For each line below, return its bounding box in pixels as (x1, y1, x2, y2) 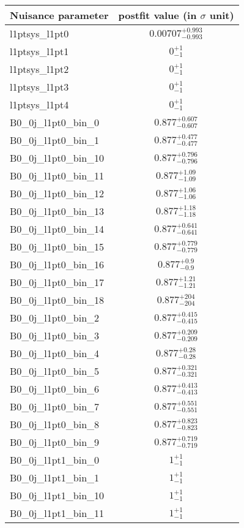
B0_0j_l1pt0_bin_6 (10, 382, 100, 396)
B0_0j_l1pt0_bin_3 (10, 328, 100, 342)
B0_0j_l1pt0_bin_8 (10, 417, 100, 431)
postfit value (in (118, 8, 197, 22)
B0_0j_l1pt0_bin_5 (10, 364, 100, 378)
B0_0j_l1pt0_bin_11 (10, 168, 105, 183)
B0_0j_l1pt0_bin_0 (10, 115, 100, 129)
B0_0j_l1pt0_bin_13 (10, 204, 105, 218)
